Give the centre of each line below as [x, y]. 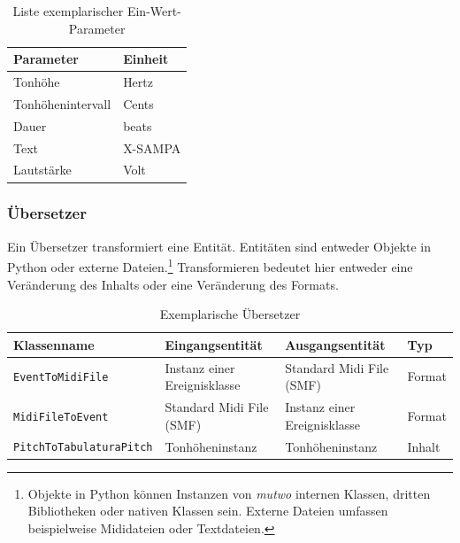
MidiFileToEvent [61, 417]
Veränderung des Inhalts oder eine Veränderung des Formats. [173, 284]
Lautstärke [42, 170]
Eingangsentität [214, 344]
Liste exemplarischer [68, 11]
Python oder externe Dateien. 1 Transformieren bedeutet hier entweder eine [210, 265]
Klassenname [54, 344]
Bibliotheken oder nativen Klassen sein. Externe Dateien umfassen [208, 511]
